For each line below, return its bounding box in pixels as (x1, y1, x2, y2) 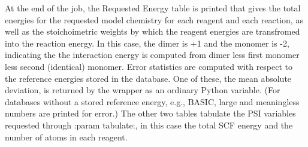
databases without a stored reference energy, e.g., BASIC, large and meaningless (5, 95, 300, 108)
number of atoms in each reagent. (5, 130, 128, 143)
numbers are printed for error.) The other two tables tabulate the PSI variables (5, 107, 296, 120)
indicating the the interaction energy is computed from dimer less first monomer (5, 48, 300, 61)
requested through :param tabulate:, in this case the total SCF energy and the (5, 118, 293, 131)
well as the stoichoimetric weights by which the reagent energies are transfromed (5, 25, 300, 38)
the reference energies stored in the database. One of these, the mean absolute (5, 72, 292, 84)
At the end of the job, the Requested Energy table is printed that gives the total (5, 2, 301, 14)
